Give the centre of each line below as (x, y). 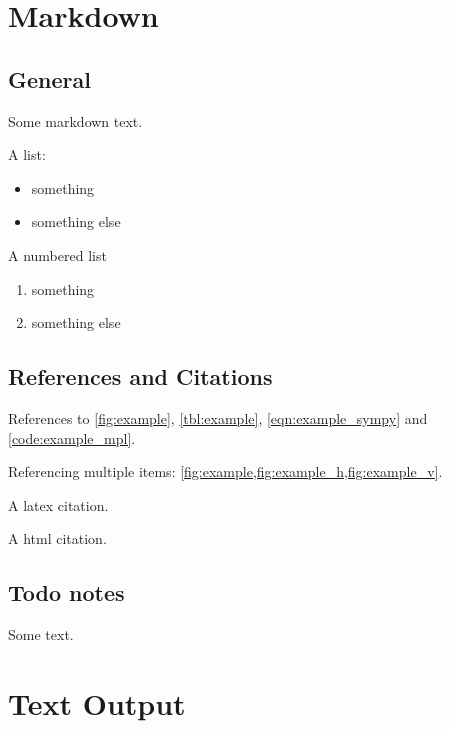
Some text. (41, 634)
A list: (27, 154)
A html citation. (57, 538)
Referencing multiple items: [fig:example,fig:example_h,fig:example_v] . (225, 471)
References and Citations (140, 376)
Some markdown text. (75, 120)
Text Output (97, 702)
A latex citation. (58, 504)
